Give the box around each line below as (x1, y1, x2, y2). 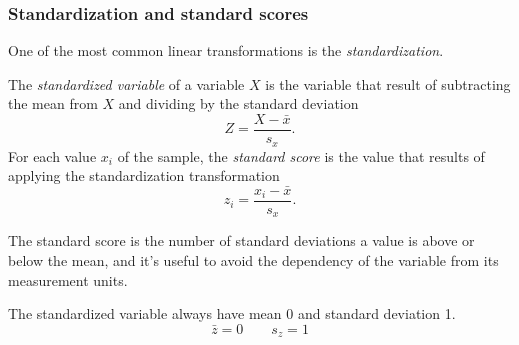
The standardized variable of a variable (8, 73, 245, 94)
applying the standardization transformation (8, 165, 280, 186)
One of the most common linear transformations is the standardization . (8, 40, 444, 61)
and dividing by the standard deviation (118, 93, 359, 114)
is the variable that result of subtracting (265, 73, 511, 94)
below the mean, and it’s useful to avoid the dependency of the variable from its (8, 250, 499, 271)
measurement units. (8, 269, 128, 290)
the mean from (8, 93, 98, 114)
